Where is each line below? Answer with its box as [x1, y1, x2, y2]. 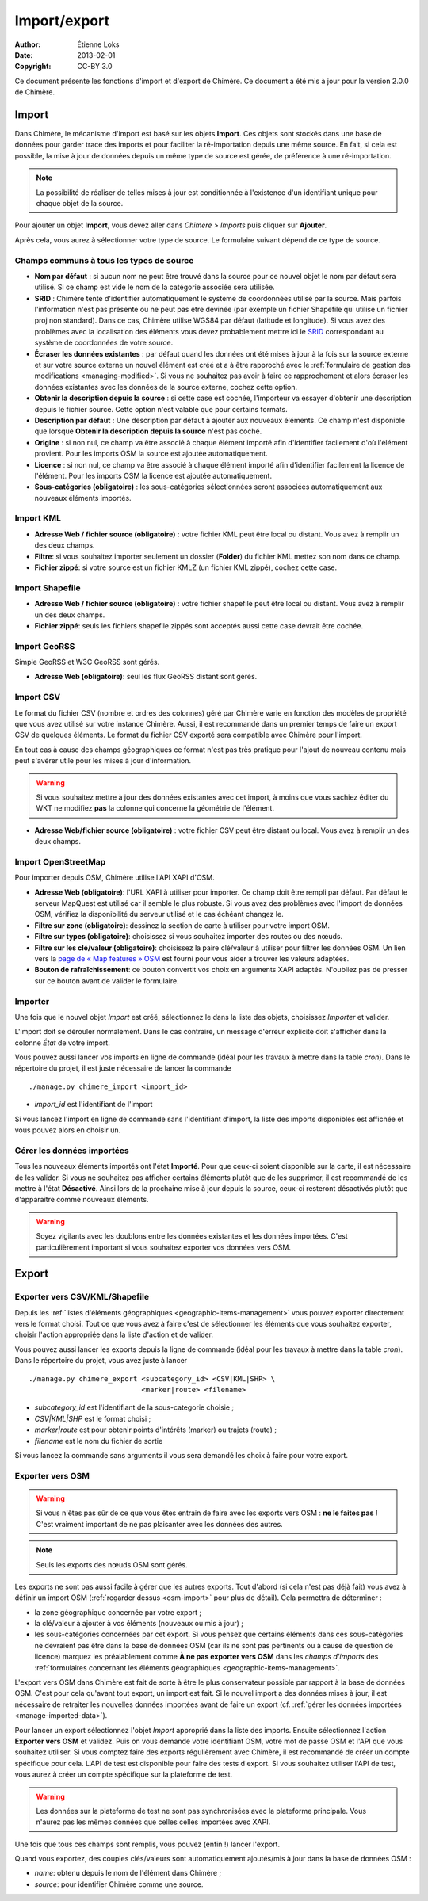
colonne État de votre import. [14, 1038, 110, 1048]
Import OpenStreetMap [14, 856, 106, 867]
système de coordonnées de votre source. [34, 338, 174, 348]
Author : [14, 40, 41, 49]
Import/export [14, 12, 110, 29]
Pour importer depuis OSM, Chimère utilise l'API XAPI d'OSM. [14, 872, 216, 883]
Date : [14, 50, 33, 59]
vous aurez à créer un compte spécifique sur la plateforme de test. [14, 1769, 233, 1779]
